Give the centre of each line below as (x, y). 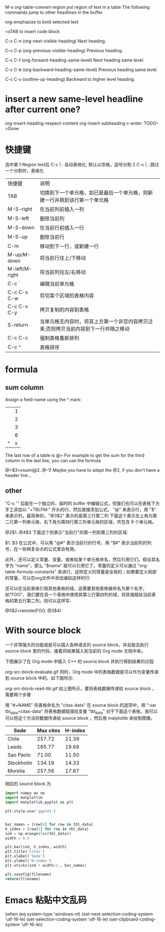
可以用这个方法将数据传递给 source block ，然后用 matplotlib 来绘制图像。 (80, 718)
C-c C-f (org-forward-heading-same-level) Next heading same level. (75, 60)
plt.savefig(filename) (28, 874)
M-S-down (21, 227)
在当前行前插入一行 (62, 228)
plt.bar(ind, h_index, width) (36, 847)
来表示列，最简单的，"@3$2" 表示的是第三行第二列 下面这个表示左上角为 (79, 516)
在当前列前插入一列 (62, 209)
